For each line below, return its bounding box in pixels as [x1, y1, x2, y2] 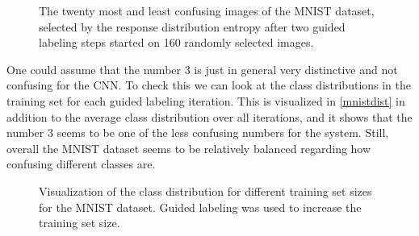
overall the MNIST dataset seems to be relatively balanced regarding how [6, 139, 371, 156]
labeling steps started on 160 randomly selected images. [39, 34, 314, 51]
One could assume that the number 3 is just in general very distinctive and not [6, 60, 398, 77]
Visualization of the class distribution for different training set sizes [39, 182, 372, 199]
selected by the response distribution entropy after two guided [39, 18, 346, 35]
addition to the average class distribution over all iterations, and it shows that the [6, 108, 413, 125]
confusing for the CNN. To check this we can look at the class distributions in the [6, 77, 412, 93]
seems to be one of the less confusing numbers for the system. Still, [57, 124, 389, 141]
